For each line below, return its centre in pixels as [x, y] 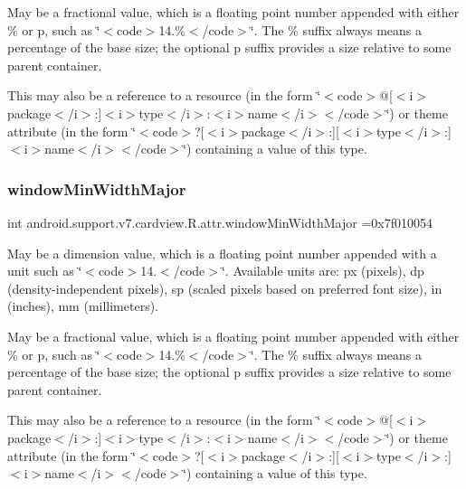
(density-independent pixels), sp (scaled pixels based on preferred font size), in [225, 288]
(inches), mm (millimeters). [83, 306]
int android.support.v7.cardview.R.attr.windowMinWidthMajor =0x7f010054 [220, 222]
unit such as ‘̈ [45, 271]
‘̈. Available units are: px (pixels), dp [323, 271]
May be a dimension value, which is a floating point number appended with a [222, 253]
